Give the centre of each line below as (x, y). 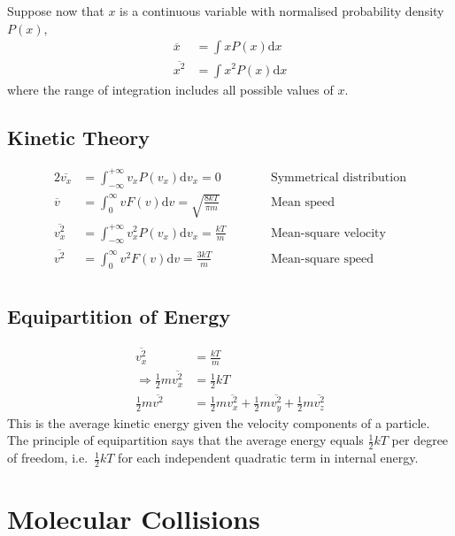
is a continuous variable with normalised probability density (282, 11)
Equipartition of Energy (119, 315)
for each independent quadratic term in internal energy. (268, 458)
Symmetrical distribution (338, 177)
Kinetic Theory (79, 137)
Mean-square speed (322, 259)
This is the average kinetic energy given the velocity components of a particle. (219, 422)
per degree (420, 440)
